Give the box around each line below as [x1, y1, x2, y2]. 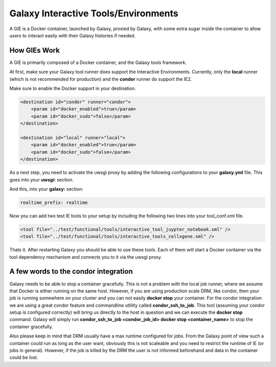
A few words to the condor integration [9, 267, 133, 276]
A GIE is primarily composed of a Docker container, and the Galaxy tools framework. [9, 59, 187, 65]
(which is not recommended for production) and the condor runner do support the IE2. [9, 76, 192, 82]
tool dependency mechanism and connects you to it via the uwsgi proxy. [9, 254, 162, 260]
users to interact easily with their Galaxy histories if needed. [9, 32, 136, 38]
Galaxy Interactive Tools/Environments [9, 8, 179, 19]
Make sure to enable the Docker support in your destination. [9, 85, 136, 91]
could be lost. [9, 354, 38, 360]
